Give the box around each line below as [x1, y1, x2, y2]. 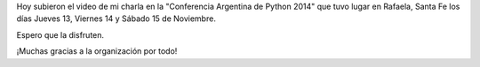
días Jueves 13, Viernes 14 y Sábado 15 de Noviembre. [16, 13, 217, 24]
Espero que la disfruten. [16, 29, 105, 40]
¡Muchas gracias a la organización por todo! [16, 46, 178, 56]
